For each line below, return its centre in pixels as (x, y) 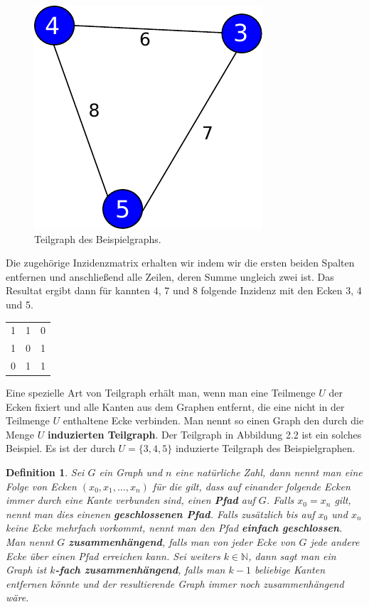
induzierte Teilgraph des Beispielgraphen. (265, 448)
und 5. (20, 304)
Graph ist (26, 570)
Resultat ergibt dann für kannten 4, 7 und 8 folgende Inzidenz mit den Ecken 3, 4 (184, 290)
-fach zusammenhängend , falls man (140, 570)
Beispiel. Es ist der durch (60, 448)
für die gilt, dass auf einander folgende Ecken (251, 486)
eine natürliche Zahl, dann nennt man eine (269, 472)
